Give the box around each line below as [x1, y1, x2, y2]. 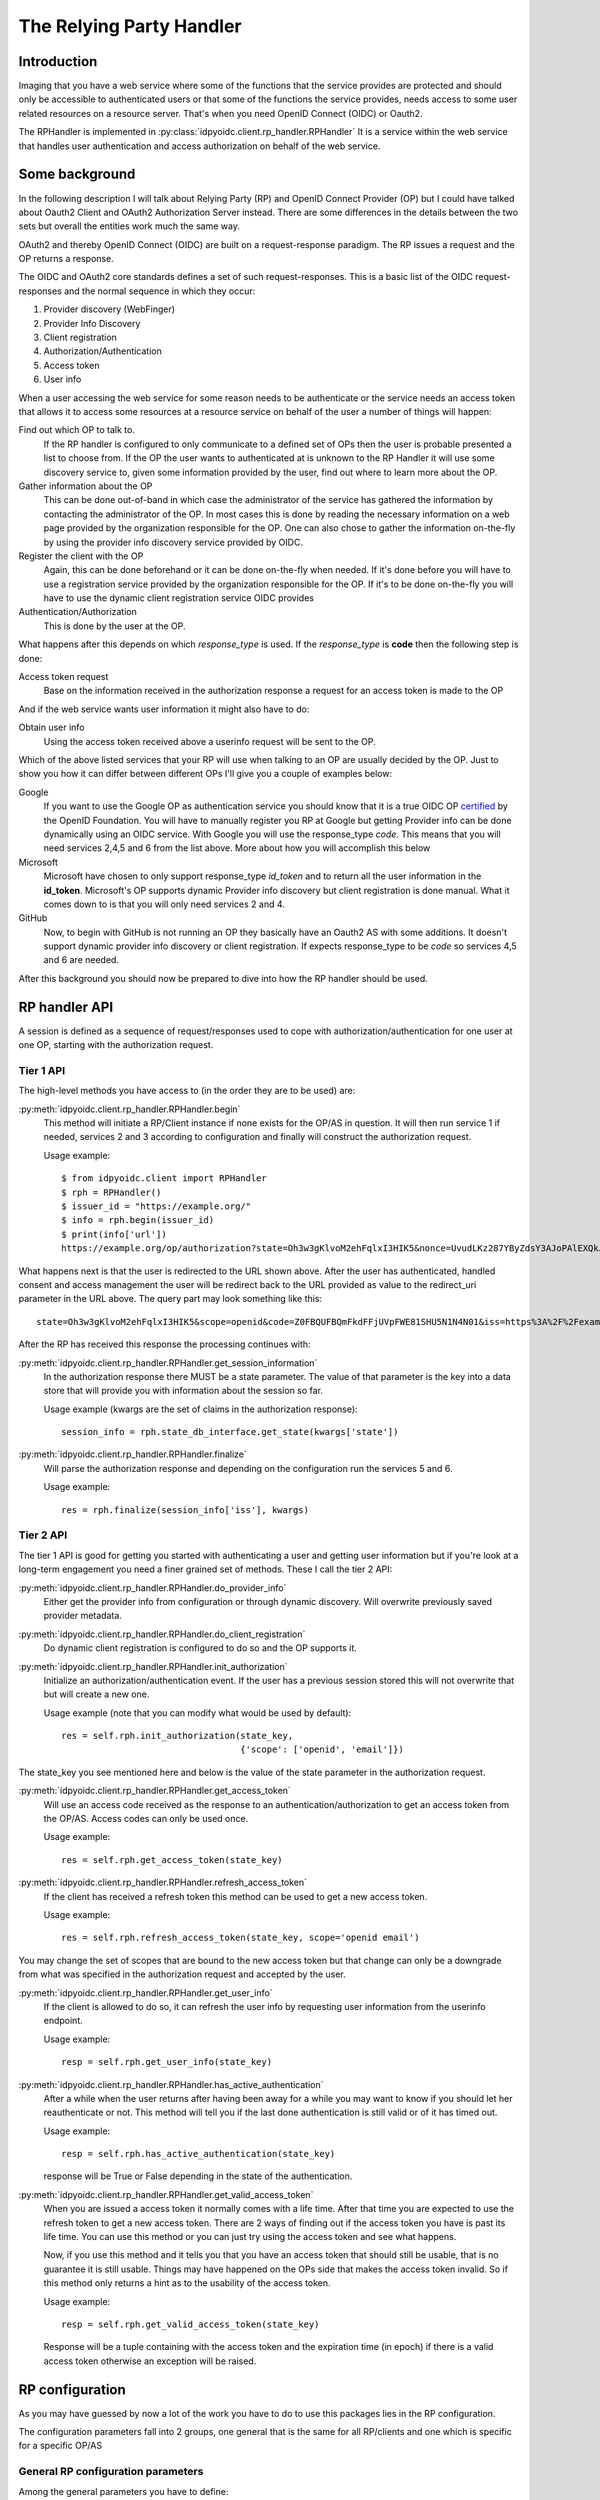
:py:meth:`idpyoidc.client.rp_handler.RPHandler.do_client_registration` [18, 1628, 306, 1640]
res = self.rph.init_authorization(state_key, [61, 1730, 294, 1742]
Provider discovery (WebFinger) [43, 303, 175, 315]
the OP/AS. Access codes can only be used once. [43, 1813, 249, 1825]
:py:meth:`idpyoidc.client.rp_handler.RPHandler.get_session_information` [18, 1356, 318, 1369]
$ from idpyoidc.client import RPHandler [61, 1173, 267, 1184]
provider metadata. [43, 1610, 122, 1622]
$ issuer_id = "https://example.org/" [61, 1201, 252, 1212]
